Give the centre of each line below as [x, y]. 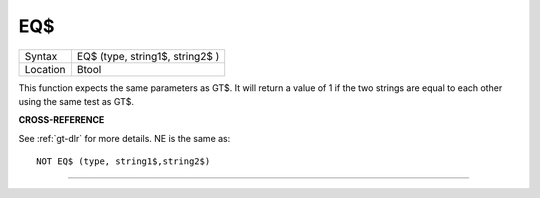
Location [45, 69]
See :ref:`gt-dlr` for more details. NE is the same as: [124, 138]
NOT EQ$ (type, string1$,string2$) [123, 161]
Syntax [41, 56]
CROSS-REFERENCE [61, 120]
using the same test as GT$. [76, 101]
